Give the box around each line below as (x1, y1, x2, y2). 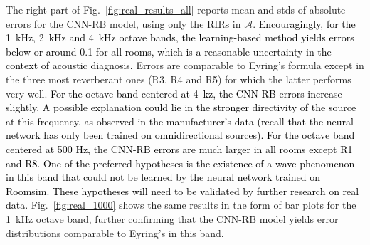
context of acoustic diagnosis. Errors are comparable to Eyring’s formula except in (6, 58, 364, 73)
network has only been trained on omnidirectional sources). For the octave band (6, 127, 355, 142)
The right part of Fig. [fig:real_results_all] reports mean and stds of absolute (6, 2, 346, 16)
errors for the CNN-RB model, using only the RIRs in (6, 16, 241, 31)
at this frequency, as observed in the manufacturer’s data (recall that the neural (6, 113, 354, 128)
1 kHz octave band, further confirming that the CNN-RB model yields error (6, 211, 339, 226)
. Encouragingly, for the (253, 16, 356, 31)
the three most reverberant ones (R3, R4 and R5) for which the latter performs (6, 71, 351, 86)
